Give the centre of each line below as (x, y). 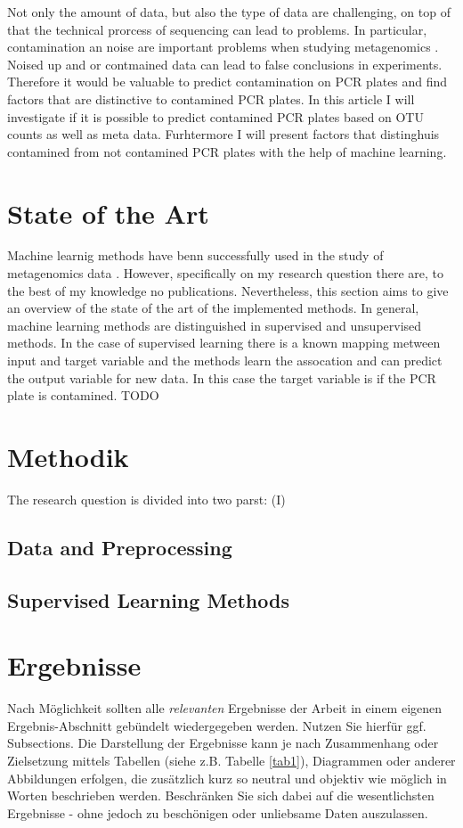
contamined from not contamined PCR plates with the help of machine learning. (227, 151)
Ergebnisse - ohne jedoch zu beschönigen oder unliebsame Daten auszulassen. (218, 812)
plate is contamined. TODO (83, 395)
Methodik (68, 456)
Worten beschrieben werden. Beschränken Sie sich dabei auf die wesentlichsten (221, 795)
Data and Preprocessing (120, 547)
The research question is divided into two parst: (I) (146, 499)
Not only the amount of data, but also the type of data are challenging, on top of (229, 12)
